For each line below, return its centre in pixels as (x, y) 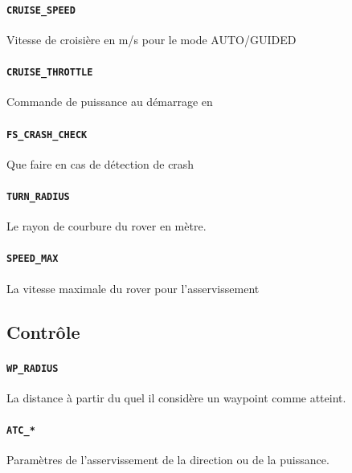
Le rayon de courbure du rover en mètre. (106, 226)
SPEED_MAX (33, 259)
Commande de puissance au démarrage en (110, 102)
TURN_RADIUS (38, 196)
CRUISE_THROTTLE (50, 73)
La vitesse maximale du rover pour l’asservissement (133, 288)
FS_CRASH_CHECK (47, 135)
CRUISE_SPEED (41, 10)
